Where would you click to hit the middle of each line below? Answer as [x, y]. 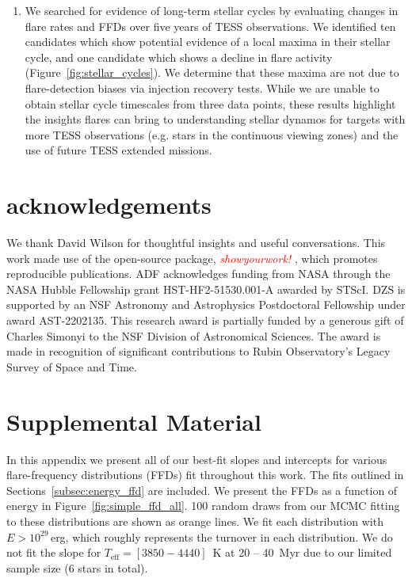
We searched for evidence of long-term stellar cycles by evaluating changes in [212, 10]
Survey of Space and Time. [72, 366]
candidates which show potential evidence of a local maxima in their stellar [208, 42]
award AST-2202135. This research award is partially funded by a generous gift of [205, 320]
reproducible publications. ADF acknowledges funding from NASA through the [198, 274]
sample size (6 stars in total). [77, 567]
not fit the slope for [54, 552]
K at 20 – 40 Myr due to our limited [302, 552]
